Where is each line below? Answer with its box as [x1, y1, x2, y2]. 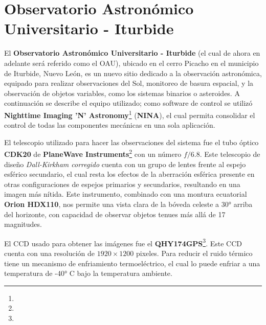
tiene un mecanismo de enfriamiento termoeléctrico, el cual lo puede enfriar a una [4, 258, 260, 268]
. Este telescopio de [199, 148, 260, 159]
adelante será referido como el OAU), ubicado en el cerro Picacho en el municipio [4, 57, 259, 68]
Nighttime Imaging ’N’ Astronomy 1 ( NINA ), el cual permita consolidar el [4, 108, 255, 120]
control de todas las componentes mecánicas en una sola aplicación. [4, 120, 215, 130]
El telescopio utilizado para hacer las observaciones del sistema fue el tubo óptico [4, 136, 259, 147]
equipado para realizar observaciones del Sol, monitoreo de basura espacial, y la [4, 78, 254, 88]
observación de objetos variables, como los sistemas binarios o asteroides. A [4, 87, 240, 98]
